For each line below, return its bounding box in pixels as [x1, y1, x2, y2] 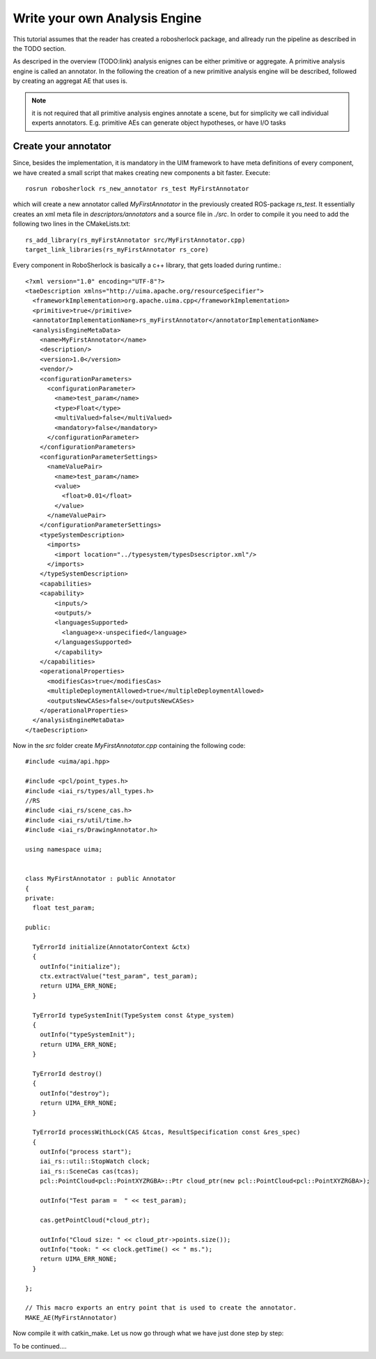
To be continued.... [13, 1342, 67, 1350]
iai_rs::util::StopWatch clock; [39, 1158, 150, 1165]
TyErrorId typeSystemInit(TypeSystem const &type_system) [32, 1011, 235, 1019]
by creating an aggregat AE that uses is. [13, 77, 128, 85]
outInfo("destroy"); [39, 1089, 110, 1097]
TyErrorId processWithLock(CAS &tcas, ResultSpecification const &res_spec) [32, 1128, 301, 1136]
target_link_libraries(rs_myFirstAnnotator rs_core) [25, 245, 209, 254]
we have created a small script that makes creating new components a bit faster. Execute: [13, 168, 271, 177]
